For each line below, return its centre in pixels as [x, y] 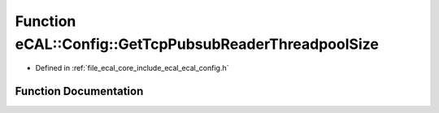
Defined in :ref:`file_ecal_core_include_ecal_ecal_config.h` [132, 68]
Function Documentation [79, 91]
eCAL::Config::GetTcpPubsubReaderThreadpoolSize [197, 44]
